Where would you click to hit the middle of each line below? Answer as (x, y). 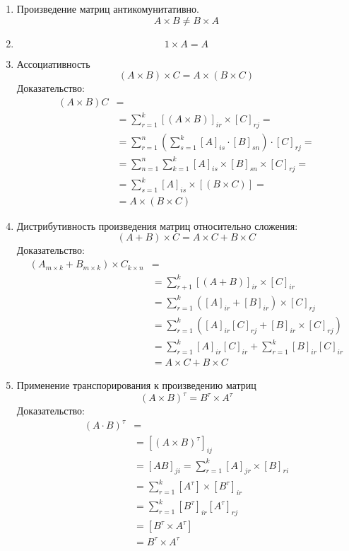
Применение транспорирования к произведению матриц (136, 385)
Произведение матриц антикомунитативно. (108, 8)
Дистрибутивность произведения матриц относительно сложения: (157, 225)
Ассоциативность (53, 63)
